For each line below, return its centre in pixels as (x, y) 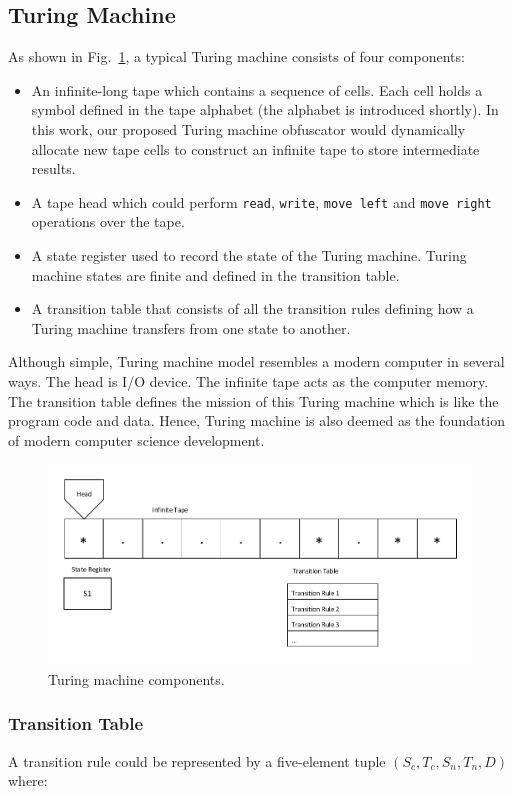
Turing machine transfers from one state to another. (191, 327)
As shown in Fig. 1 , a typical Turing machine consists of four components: (236, 56)
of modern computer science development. (136, 439)
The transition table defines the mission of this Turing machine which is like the (253, 400)
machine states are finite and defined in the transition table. (215, 274)
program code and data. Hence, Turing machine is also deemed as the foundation (256, 420)
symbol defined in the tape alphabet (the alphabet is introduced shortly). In (265, 109)
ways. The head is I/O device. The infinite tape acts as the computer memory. (248, 380)
